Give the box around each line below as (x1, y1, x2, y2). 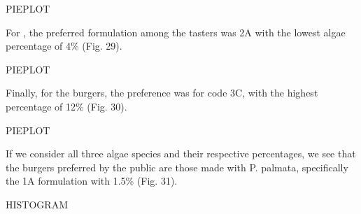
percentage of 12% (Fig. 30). (6, 99, 127, 113)
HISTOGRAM (6, 197, 68, 211)
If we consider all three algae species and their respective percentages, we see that (6, 146, 356, 161)
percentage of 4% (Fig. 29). (6, 38, 122, 53)
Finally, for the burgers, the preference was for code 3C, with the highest (6, 85, 318, 100)
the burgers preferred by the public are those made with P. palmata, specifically (6, 159, 348, 174)
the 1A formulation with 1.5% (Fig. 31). (6, 173, 178, 188)
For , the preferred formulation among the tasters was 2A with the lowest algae (6, 24, 346, 39)
